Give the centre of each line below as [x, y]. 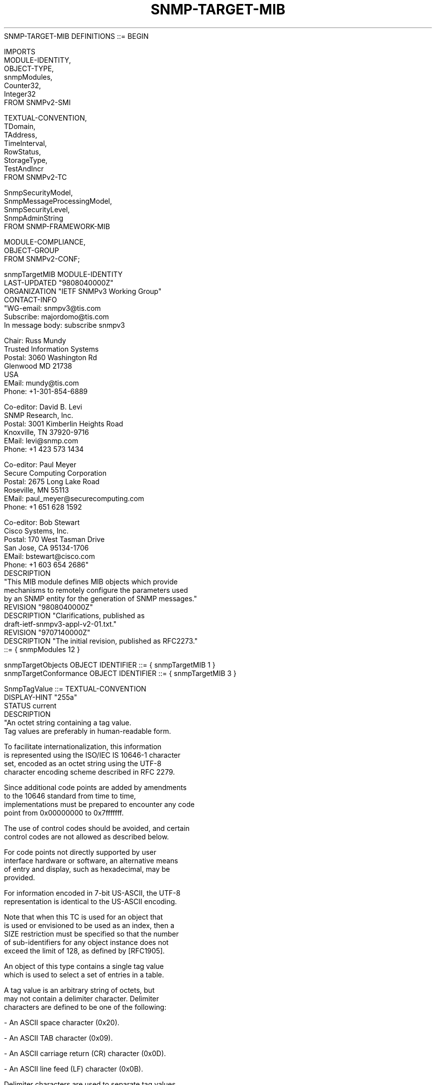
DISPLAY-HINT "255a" [41, 697]
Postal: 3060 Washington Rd [51, 357]
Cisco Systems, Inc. [36, 531]
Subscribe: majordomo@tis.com [56, 316]
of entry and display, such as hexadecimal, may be [87, 869]
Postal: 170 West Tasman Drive [54, 539]
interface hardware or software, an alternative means [91, 860]
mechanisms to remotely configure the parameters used [96, 590]
